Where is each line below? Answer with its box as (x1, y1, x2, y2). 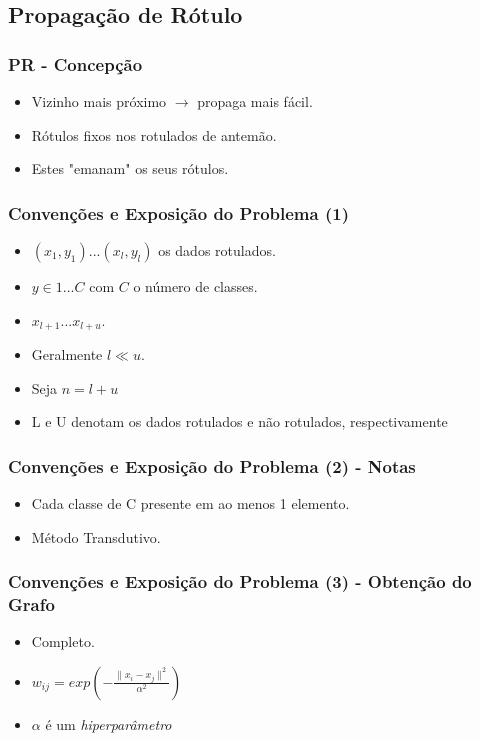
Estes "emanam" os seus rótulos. (31, 158, 229, 179)
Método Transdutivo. (31, 526, 161, 547)
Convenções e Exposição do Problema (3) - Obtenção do (8, 569, 472, 594)
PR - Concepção (8, 51, 143, 76)
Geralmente (31, 344, 103, 365)
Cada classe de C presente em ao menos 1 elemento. (31, 493, 350, 514)
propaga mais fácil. (197, 91, 313, 111)
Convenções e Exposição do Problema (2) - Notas (8, 453, 416, 478)
